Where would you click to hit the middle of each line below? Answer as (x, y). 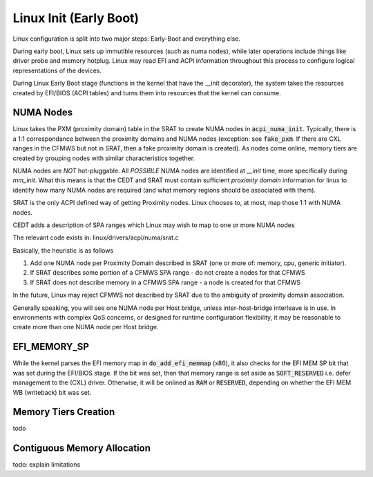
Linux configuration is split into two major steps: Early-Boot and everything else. (127, 39)
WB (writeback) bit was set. (52, 392)
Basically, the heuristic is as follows (63, 250)
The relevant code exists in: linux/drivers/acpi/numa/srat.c (96, 237)
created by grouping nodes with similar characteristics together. (104, 158)
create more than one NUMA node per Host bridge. (86, 327)
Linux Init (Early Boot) (76, 18)
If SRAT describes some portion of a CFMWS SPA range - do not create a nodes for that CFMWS (168, 273)
